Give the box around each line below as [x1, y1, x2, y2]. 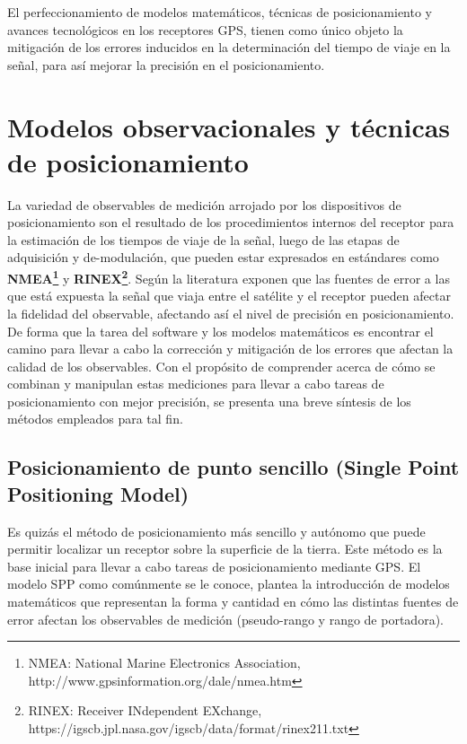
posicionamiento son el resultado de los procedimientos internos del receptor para [7, 213, 454, 232]
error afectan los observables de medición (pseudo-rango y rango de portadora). [7, 609, 444, 628]
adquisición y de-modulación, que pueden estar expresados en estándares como [7, 248, 439, 267]
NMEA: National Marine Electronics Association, [28, 653, 301, 672]
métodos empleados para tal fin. [7, 409, 183, 428]
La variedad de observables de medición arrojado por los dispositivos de [7, 195, 401, 214]
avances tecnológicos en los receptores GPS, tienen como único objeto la [7, 20, 403, 39]
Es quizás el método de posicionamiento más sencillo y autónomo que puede [7, 521, 426, 540]
